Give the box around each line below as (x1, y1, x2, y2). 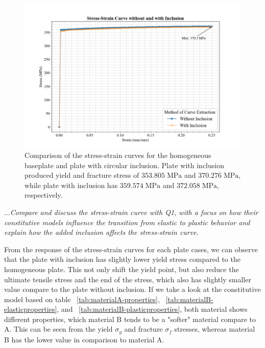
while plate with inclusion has (25, 179, 118, 190)
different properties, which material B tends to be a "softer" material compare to (4, 313, 256, 324)
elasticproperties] (4, 304, 57, 314)
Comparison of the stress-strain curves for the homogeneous (25, 149, 211, 160)
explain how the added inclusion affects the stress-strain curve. (4, 227, 199, 237)
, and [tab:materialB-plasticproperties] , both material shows (57, 304, 248, 314)
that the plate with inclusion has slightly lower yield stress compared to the (4, 254, 240, 264)
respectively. (25, 190, 63, 200)
